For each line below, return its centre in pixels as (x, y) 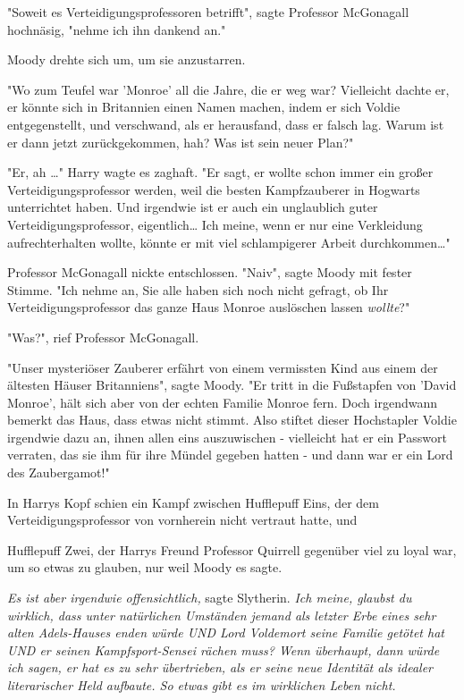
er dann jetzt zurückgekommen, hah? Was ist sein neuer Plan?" (181, 142)
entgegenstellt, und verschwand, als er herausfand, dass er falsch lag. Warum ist (226, 124)
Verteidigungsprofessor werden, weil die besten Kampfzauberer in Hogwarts (214, 189)
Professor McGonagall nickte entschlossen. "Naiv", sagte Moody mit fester (210, 272)
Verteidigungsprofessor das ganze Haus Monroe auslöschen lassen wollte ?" (209, 307)
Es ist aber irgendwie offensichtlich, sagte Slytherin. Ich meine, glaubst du (210, 598)
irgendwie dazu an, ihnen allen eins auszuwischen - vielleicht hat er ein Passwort (227, 437)
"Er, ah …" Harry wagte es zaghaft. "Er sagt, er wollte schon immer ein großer (220, 172)
